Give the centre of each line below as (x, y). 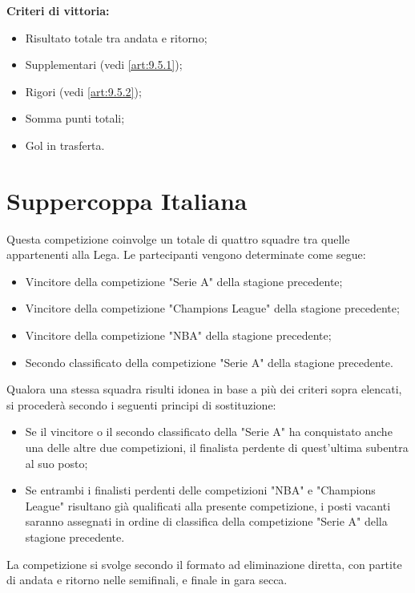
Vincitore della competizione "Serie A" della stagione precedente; (184, 281)
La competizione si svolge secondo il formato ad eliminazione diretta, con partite (204, 564)
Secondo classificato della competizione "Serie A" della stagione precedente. (209, 362)
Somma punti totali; (75, 118)
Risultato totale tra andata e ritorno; (116, 37)
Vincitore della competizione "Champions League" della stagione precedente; (212, 308)
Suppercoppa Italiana (127, 200)
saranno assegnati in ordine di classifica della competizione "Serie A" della (206, 521)
